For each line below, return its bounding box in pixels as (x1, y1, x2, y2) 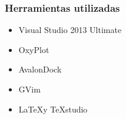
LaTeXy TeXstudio (18, 103, 88, 115)
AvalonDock (18, 63, 62, 75)
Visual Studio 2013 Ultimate (18, 24, 122, 36)
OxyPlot (18, 43, 49, 55)
